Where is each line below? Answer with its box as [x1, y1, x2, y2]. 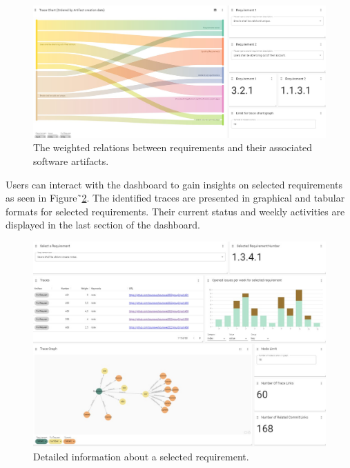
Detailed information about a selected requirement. [33, 449, 249, 463]
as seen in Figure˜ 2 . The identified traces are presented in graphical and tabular [6, 191, 345, 205]
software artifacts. [33, 154, 109, 168]
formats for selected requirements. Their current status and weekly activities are [6, 204, 345, 218]
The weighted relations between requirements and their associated [33, 140, 313, 155]
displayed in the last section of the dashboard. [6, 217, 200, 232]
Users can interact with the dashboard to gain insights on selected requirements [6, 177, 342, 191]
